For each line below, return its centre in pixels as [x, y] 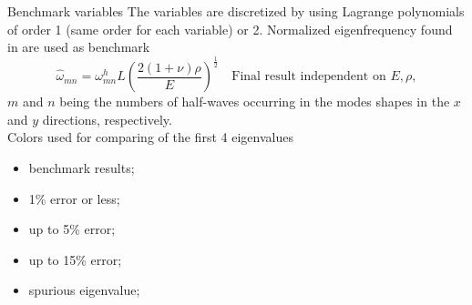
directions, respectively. [107, 119]
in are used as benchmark [79, 47]
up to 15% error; [75, 259]
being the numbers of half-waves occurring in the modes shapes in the [255, 102]
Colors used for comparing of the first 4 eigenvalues [150, 137]
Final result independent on [309, 77]
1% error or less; [74, 198]
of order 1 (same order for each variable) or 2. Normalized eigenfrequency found [230, 29]
